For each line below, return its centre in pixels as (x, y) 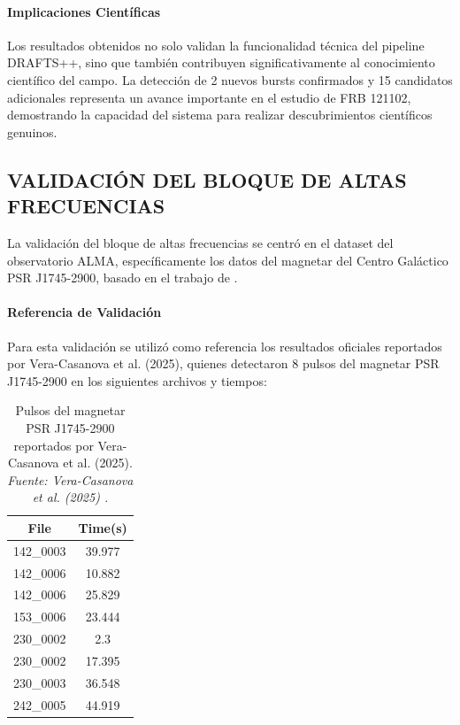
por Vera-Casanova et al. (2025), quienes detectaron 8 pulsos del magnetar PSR (223, 363)
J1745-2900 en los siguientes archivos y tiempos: (137, 380)
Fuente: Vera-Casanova (70, 479)
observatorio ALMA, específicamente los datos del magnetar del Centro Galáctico (228, 260)
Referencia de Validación (84, 312)
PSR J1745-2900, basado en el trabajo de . (123, 278)
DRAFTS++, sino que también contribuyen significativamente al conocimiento (221, 62)
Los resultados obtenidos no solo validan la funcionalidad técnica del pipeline (216, 45)
